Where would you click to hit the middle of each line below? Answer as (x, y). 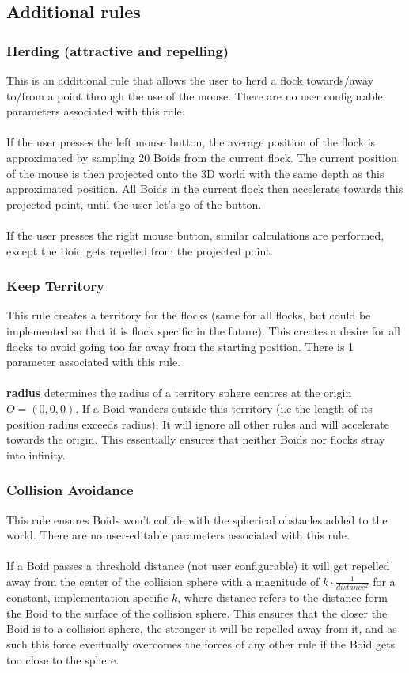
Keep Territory (55, 286)
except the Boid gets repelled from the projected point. (140, 250)
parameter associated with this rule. (94, 362)
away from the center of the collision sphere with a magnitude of (163, 581)
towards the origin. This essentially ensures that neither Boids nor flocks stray (196, 439)
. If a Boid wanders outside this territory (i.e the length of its (224, 408)
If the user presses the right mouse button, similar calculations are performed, (195, 234)
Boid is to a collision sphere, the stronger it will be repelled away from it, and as (202, 628)
